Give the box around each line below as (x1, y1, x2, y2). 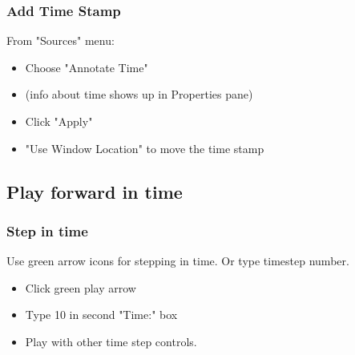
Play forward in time (6, 179, 183, 204)
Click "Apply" (25, 113, 93, 129)
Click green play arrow (25, 279, 136, 296)
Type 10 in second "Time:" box (25, 306, 178, 323)
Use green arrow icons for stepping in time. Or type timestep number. (6, 252, 349, 269)
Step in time (6, 220, 88, 240)
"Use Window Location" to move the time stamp (25, 139, 264, 156)
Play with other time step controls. (25, 333, 197, 349)
